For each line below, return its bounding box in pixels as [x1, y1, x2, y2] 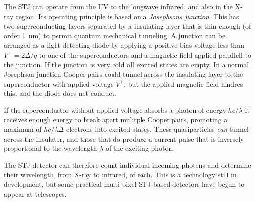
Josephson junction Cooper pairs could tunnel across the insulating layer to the [4, 69, 243, 79]
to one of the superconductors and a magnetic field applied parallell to [39, 49, 252, 59]
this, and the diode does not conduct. [4, 88, 116, 98]
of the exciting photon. [105, 143, 174, 153]
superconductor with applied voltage [4, 78, 114, 88]
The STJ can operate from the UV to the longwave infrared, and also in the [4, 1, 233, 11]
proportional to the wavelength [4, 143, 97, 153]
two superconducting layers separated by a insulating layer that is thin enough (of [4, 21, 251, 31]
